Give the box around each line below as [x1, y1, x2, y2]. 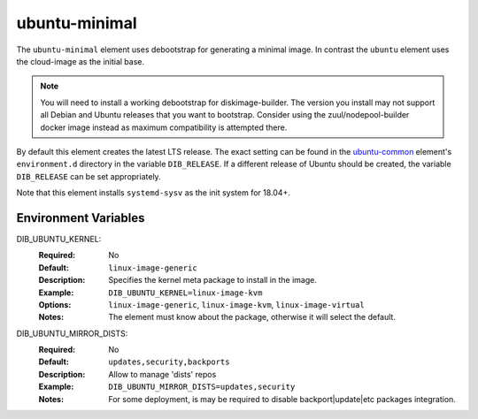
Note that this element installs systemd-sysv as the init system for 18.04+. [16, 187, 291, 198]
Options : [38, 299, 72, 309]
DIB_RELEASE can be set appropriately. [16, 171, 161, 181]
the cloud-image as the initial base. [16, 56, 145, 66]
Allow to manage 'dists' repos [108, 369, 217, 379]
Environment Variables [16, 210, 145, 225]
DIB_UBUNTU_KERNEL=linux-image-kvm [108, 287, 263, 298]
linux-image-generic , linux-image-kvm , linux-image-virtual [108, 299, 365, 309]
